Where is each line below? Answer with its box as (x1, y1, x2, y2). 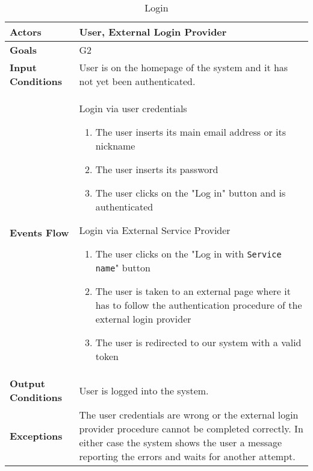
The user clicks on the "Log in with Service (95, 247, 282, 261)
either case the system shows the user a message (79, 435, 282, 449)
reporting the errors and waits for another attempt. (79, 449, 296, 463)
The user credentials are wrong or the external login (79, 408, 299, 422)
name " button (95, 261, 150, 274)
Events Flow (10, 225, 69, 239)
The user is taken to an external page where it (95, 284, 291, 298)
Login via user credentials (79, 101, 187, 115)
